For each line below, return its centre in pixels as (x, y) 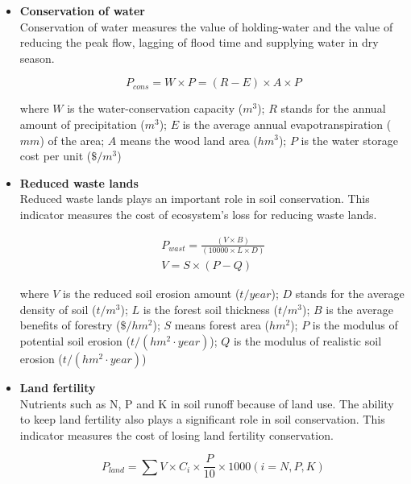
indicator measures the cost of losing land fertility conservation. (176, 434)
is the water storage (349, 140)
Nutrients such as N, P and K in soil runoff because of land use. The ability (207, 403)
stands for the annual (333, 108)
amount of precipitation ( (82, 124)
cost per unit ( (56, 156)
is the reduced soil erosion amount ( (152, 294)
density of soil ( (58, 309)
